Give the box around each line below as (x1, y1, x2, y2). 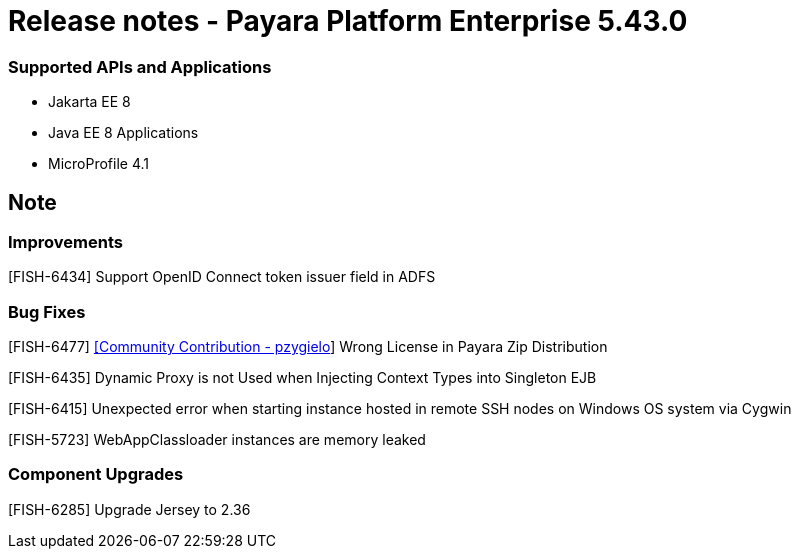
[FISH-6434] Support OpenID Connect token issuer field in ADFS (8, 268, 436, 286)
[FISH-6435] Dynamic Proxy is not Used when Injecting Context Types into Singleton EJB (8, 369, 597, 387)
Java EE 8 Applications (48, 124, 199, 142)
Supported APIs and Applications (8, 56, 272, 77)
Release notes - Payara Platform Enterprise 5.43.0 (8, 4, 688, 38)
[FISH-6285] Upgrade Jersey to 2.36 (8, 500, 251, 518)
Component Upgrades (8, 464, 184, 485)
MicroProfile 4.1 (48, 155, 149, 173)
